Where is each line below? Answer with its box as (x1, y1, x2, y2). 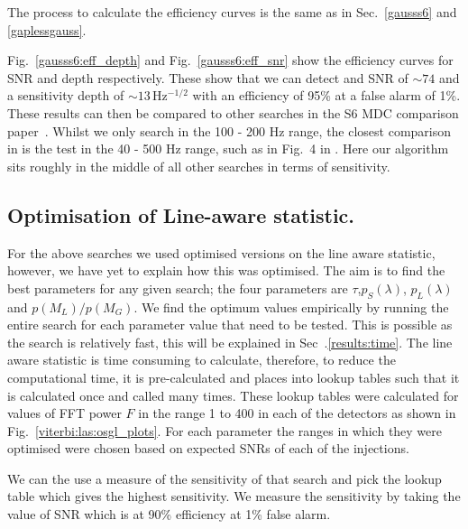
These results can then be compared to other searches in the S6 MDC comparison (7, 103, 459, 122)
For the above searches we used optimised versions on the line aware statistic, (7, 243, 436, 262)
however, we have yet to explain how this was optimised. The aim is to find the (7, 261, 445, 280)
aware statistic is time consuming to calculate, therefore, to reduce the (7, 350, 396, 369)
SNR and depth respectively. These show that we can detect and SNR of (7, 68, 408, 87)
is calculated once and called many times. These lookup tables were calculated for (7, 385, 459, 404)
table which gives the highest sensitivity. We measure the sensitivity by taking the (7, 487, 461, 506)
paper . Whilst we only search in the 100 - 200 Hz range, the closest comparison (7, 121, 452, 140)
